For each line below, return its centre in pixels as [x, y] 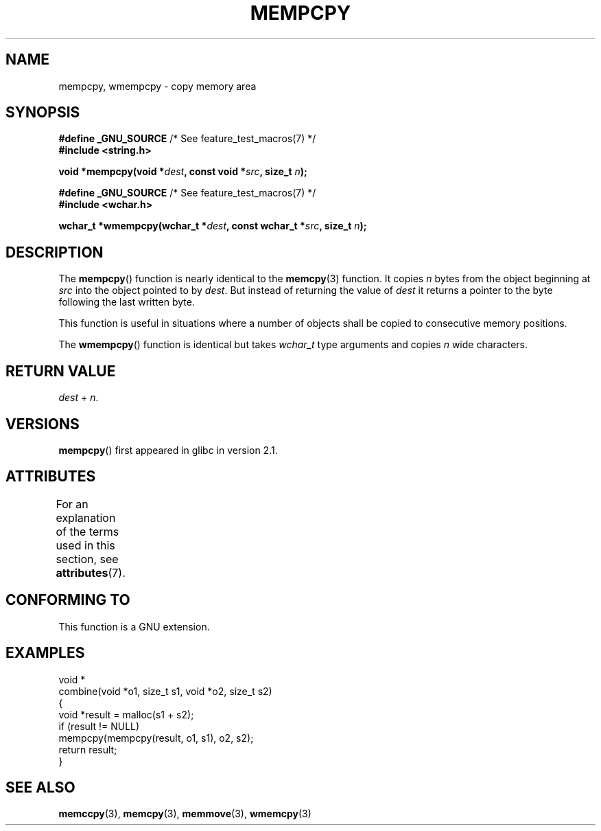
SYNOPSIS [43, 113]
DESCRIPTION [55, 252]
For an [72, 504]
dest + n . [79, 398]
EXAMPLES [45, 653]
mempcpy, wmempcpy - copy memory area [157, 86]
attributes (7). [91, 572]
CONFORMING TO [68, 600]
